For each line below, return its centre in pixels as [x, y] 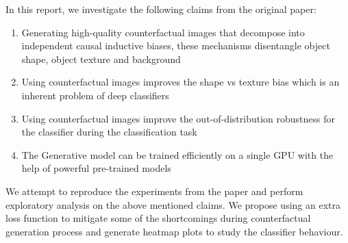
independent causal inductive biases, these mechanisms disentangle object [176, 46]
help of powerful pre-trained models [96, 168]
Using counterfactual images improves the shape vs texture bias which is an [181, 82]
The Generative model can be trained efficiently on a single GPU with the [177, 154]
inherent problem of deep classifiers [95, 95]
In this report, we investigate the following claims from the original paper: [161, 9]
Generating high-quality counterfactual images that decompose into [163, 32]
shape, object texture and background [101, 59]
